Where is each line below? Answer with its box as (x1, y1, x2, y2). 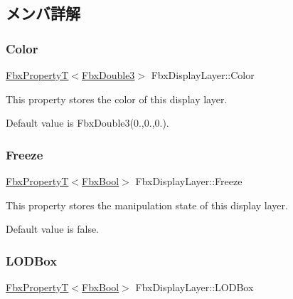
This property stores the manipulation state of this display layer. (6, 197, 288, 212)
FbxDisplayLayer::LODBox (135, 280, 254, 294)
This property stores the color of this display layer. (6, 91, 228, 106)
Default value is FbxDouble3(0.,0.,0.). (6, 115, 169, 130)
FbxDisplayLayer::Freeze (135, 174, 243, 188)
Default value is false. (6, 221, 100, 236)
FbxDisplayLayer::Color (151, 68, 255, 82)
